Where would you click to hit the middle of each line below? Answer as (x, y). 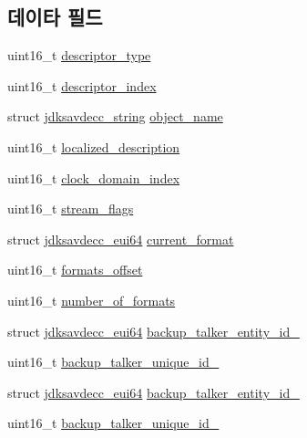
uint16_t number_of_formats (92, 300)
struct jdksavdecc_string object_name (115, 116)
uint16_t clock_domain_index (94, 177)
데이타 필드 (55, 17)
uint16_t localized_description (94, 146)
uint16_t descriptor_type (79, 55)
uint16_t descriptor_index (82, 85)
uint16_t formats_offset (75, 270)
